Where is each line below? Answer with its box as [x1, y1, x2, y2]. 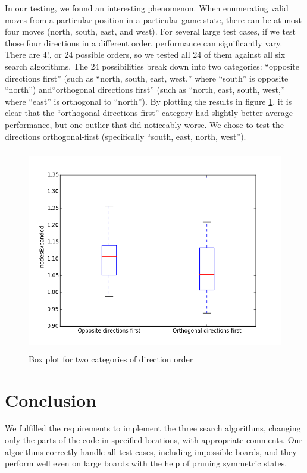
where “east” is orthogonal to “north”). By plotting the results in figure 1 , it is [5, 95, 292, 107]
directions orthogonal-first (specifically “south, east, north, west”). [5, 130, 246, 142]
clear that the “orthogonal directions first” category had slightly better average [5, 106, 293, 119]
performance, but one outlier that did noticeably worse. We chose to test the [5, 118, 284, 130]
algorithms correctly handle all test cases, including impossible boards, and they [5, 445, 297, 458]
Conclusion [5, 387, 97, 412]
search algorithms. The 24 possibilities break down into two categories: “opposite [5, 59, 299, 72]
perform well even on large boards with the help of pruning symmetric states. [5, 457, 287, 469]
